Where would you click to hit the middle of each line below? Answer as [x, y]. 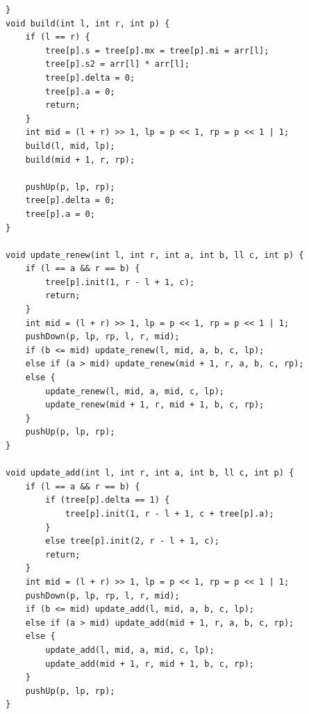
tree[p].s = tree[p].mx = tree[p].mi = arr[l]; [157, 50]
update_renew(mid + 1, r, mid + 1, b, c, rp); [155, 405]
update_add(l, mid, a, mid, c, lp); [130, 650]
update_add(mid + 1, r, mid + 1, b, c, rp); [150, 664]
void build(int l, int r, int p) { [88, 23]
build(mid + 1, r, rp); [80, 160]
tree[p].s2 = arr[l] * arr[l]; [117, 64]
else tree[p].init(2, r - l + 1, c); [132, 541]
